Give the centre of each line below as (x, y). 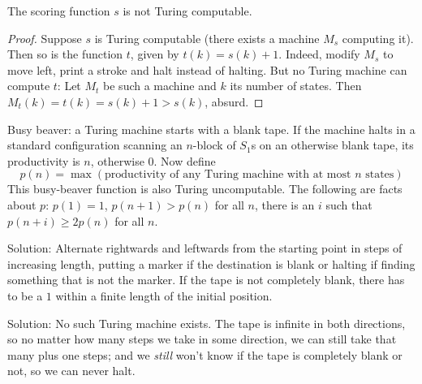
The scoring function (59, 11)
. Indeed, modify (319, 54)
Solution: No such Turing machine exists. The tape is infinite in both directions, (207, 323)
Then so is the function (65, 54)
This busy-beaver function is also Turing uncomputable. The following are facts (205, 189)
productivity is (44, 160)
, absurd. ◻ (234, 101)
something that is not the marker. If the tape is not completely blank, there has (206, 280)
